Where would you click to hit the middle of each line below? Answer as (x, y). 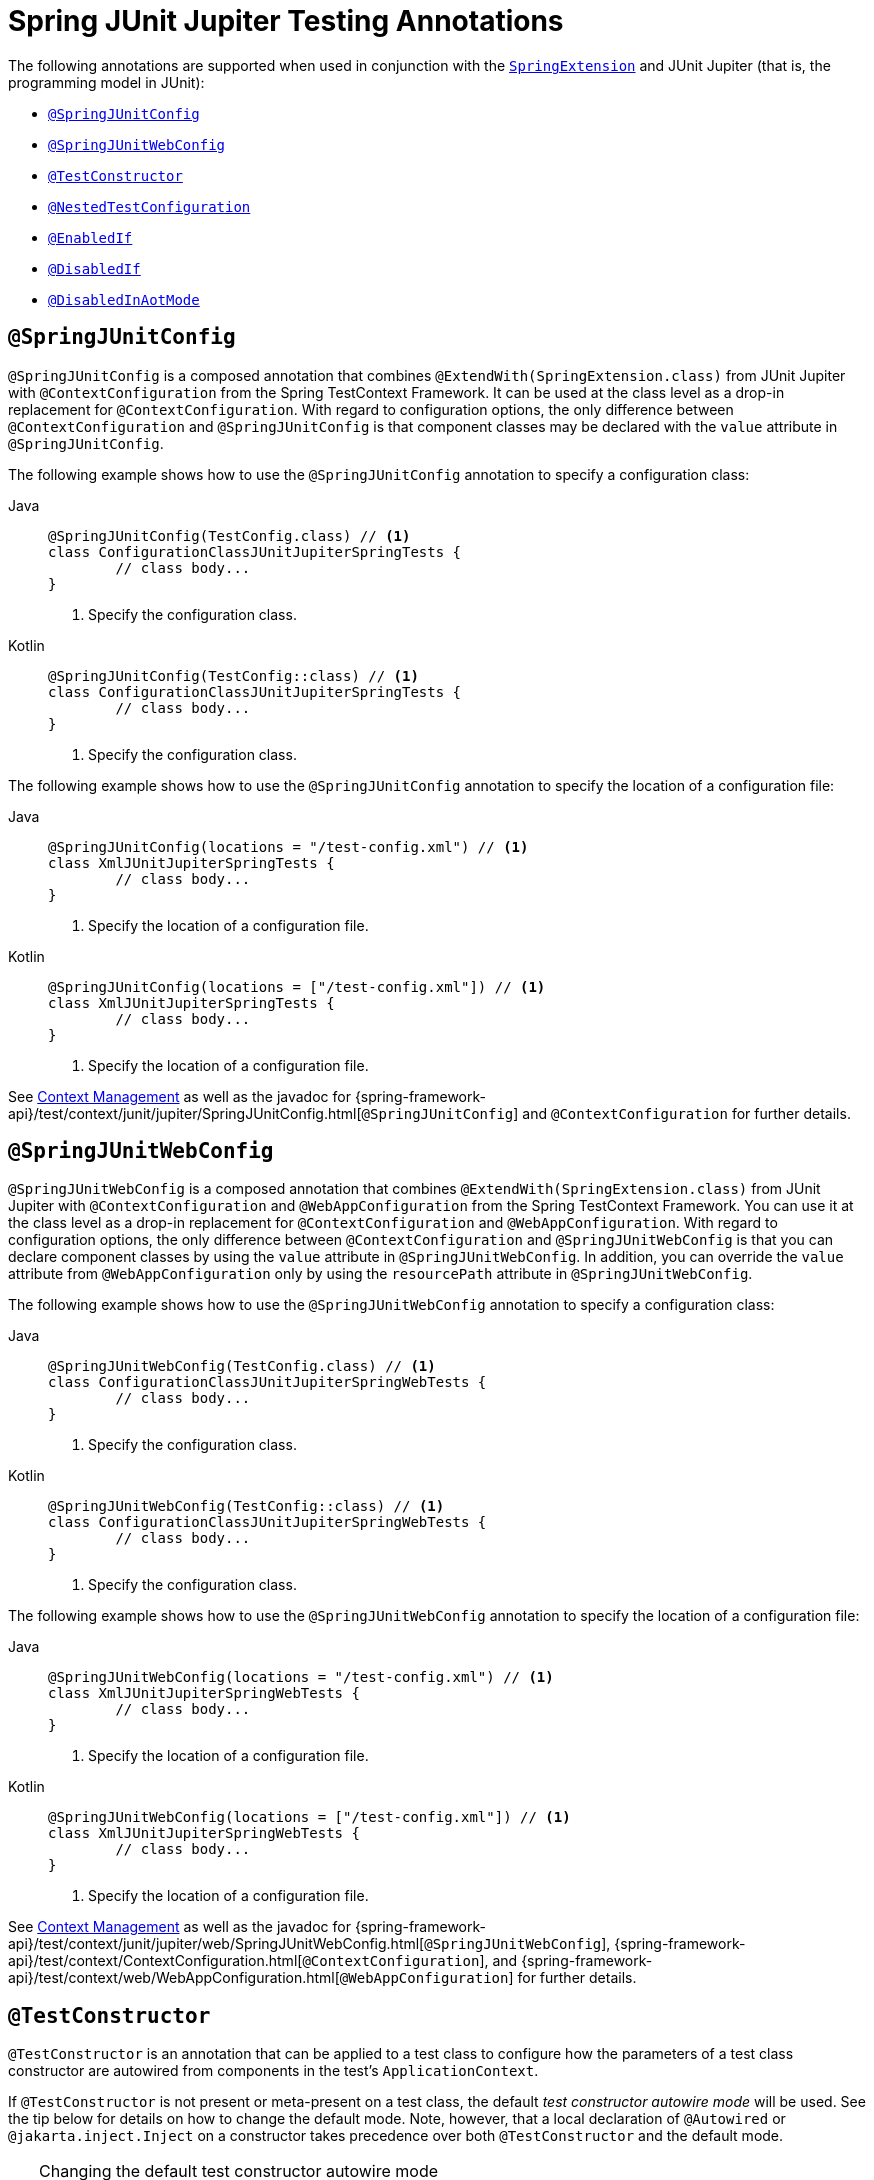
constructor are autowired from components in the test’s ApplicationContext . (273, 2071)
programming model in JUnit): (106, 82)
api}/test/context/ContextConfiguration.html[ (155, 1961)
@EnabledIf (90, 237)
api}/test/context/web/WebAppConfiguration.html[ (174, 1978)
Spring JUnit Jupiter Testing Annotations (286, 21)
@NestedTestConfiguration (149, 206)
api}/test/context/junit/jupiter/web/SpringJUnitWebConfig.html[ (216, 1944)
